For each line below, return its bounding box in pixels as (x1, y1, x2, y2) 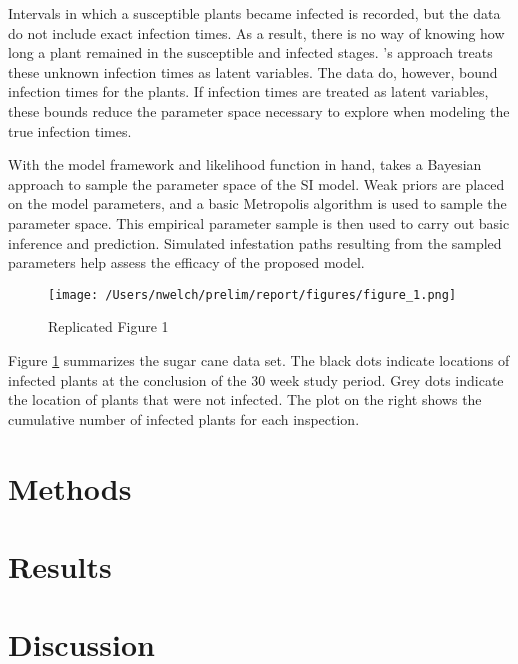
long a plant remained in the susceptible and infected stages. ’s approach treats (8, 42, 493, 63)
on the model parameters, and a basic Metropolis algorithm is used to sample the (8, 193, 507, 214)
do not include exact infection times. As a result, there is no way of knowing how (8, 22, 505, 43)
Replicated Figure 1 (48, 316, 169, 337)
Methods (8, 467, 132, 508)
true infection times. (8, 120, 132, 141)
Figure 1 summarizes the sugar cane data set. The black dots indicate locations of (8, 349, 510, 370)
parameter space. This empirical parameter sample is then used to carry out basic (8, 212, 510, 233)
